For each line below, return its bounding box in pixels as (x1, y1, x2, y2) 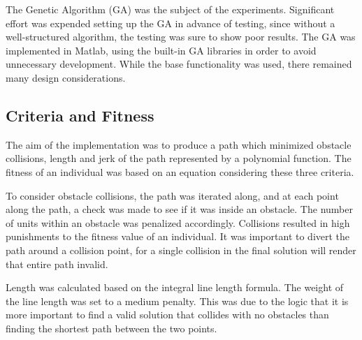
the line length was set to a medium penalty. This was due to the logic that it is (6, 293, 349, 308)
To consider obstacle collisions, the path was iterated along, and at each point (6, 188, 339, 202)
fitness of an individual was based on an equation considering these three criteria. (6, 164, 354, 179)
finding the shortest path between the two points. (6, 320, 217, 335)
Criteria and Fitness (6, 104, 154, 126)
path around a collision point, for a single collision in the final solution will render (6, 242, 356, 257)
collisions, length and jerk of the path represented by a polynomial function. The (6, 151, 352, 165)
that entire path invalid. (6, 256, 108, 271)
